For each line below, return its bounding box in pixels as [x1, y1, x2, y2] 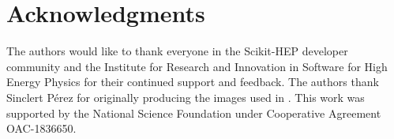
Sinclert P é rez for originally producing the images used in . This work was [6, 88, 365, 105]
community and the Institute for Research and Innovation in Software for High [6, 58, 388, 74]
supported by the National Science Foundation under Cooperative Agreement [6, 104, 381, 121]
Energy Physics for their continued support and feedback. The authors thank [6, 73, 379, 90]
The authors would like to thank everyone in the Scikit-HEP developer [6, 43, 348, 59]
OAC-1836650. [6, 120, 77, 137]
